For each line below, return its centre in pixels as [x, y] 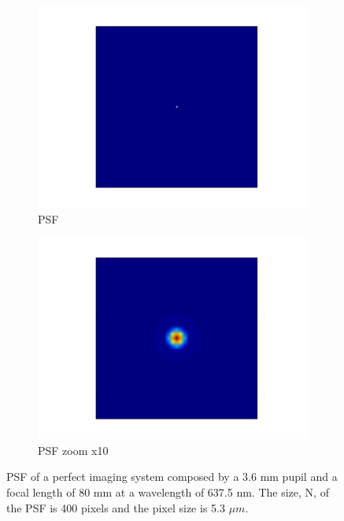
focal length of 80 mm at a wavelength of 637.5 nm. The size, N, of [168, 491]
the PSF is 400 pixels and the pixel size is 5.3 [116, 507]
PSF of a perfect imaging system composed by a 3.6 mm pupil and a [172, 477]
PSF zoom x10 [73, 450]
